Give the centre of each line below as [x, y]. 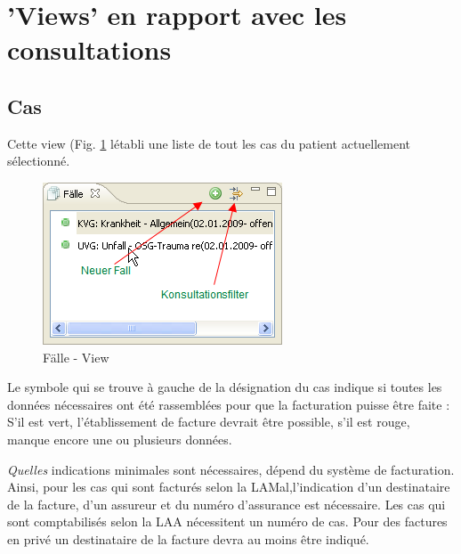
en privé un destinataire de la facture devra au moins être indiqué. [188, 538]
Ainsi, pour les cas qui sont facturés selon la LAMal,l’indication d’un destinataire [229, 487]
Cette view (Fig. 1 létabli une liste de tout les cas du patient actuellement [209, 143]
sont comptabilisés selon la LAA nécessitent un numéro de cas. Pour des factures [227, 521]
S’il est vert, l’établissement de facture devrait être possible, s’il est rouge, [209, 422]
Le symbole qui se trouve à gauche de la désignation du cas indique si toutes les [225, 387]
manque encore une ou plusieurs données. [120, 439]
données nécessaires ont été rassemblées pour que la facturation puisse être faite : [229, 404]
